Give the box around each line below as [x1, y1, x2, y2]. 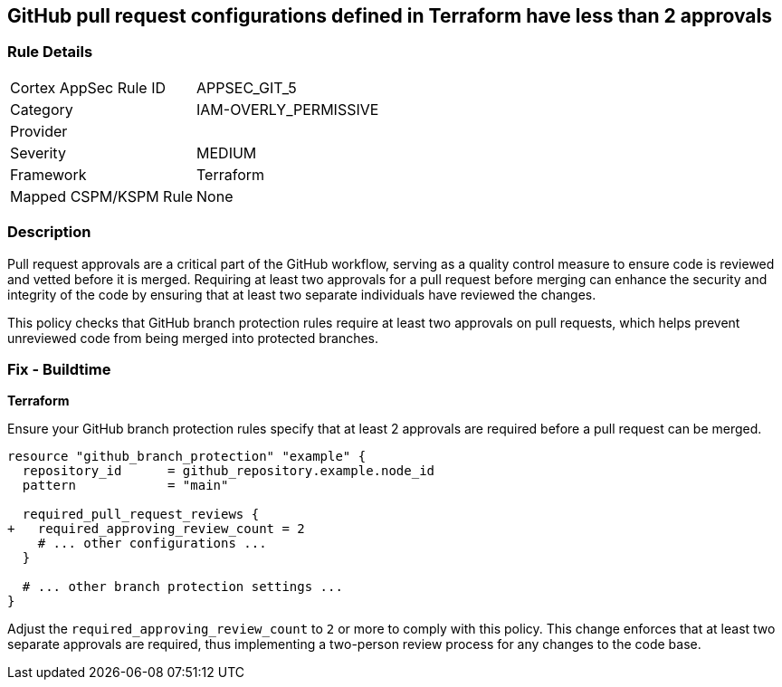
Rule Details [7, 43, 93, 62]
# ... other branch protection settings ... [22, 579, 343, 595]
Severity [10, 143, 66, 162]
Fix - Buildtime [7, 359, 111, 378]
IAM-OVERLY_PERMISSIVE [196, 100, 379, 119]
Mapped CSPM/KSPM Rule [10, 186, 194, 205]
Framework [10, 165, 87, 184]
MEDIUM [196, 143, 257, 162]
